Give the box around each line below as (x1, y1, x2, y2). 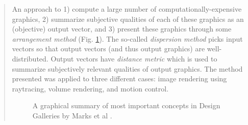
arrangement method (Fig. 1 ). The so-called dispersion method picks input (12, 33, 243, 44)
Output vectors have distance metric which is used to (51, 53, 217, 64)
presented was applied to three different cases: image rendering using (12, 73, 227, 84)
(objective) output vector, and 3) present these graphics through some (12, 23, 232, 34)
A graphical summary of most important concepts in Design (32, 100, 220, 111)
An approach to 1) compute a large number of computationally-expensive (12, 4, 242, 14)
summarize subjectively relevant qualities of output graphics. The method (12, 63, 243, 74)
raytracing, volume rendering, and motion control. (12, 83, 169, 93)
